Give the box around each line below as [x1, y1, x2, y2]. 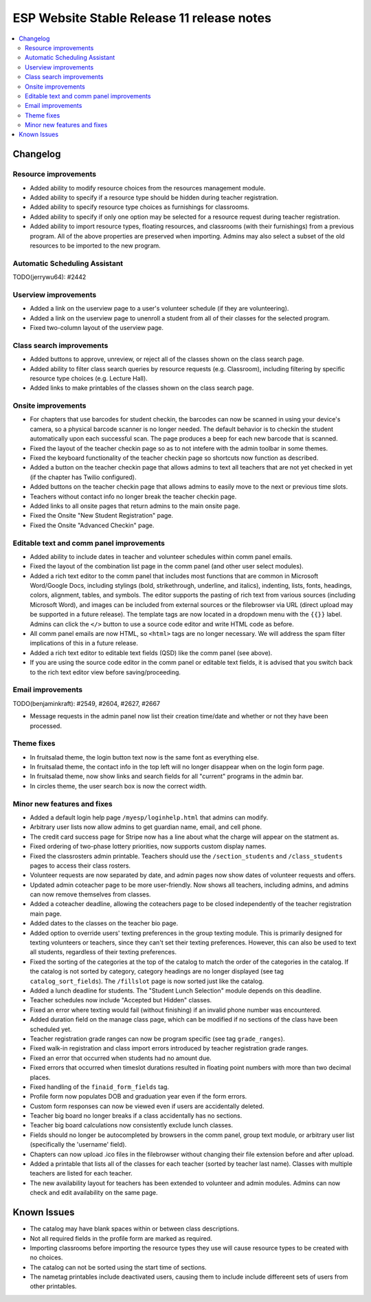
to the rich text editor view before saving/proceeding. [30, 667, 181, 676]
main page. [30, 909, 62, 918]
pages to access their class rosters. [30, 861, 131, 870]
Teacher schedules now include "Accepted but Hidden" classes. [30, 996, 212, 1004]
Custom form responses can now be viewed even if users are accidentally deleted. [30, 1102, 265, 1110]
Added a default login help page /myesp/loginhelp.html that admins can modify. [30, 813, 268, 821]
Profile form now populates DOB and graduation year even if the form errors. [30, 1092, 247, 1101]
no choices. [30, 1253, 63, 1261]
